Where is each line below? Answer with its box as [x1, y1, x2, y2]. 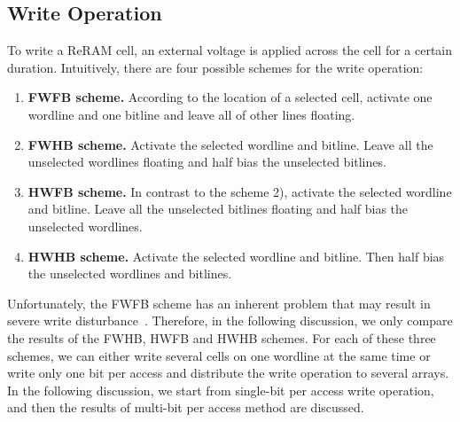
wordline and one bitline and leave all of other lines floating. [27, 105, 355, 123]
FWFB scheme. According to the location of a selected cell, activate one [27, 88, 433, 106]
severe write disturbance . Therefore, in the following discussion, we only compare [7, 311, 453, 330]
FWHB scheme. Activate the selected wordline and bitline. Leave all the [27, 135, 433, 153]
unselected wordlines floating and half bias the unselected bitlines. [27, 152, 386, 171]
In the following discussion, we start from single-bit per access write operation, [7, 380, 434, 399]
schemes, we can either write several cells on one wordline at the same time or [7, 346, 431, 364]
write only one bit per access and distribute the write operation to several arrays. [7, 363, 449, 382]
